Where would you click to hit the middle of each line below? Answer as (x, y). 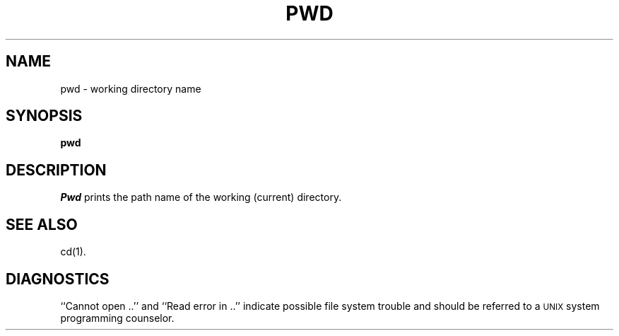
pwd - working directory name (131, 88)
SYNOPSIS (44, 116)
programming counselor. (117, 318)
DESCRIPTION (56, 170)
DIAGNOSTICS (58, 279)
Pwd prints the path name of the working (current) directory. (201, 197)
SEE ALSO (42, 224)
